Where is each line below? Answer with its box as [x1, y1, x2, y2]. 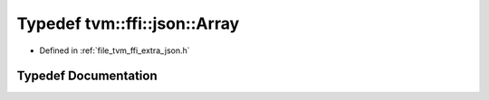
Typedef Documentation [16, 68, 158, 84]
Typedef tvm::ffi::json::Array [16, 14, 240, 33]
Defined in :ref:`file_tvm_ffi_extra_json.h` [39, 45, 190, 56]
